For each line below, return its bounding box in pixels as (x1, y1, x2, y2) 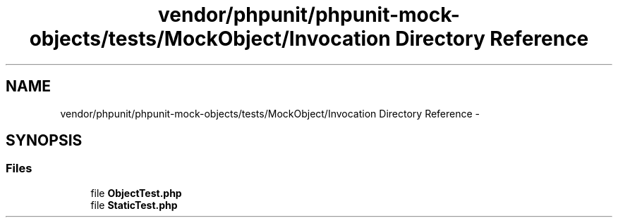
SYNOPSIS (6, 132, 83, 150)
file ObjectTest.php (90, 186, 182, 199)
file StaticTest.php (90, 198, 178, 211)
